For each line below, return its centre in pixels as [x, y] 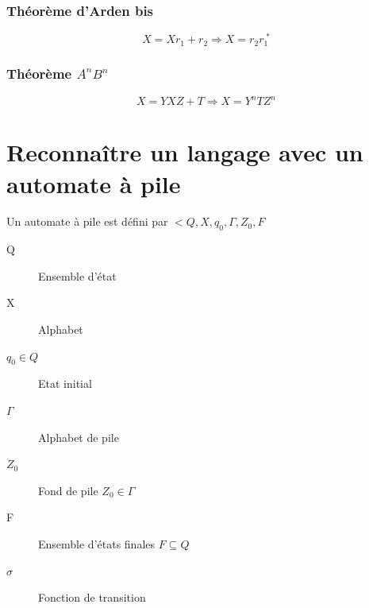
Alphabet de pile [79, 437]
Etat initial [65, 383]
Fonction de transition [92, 597]
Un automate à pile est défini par [87, 221]
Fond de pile [68, 490]
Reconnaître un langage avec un [185, 152]
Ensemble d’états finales [97, 544]
